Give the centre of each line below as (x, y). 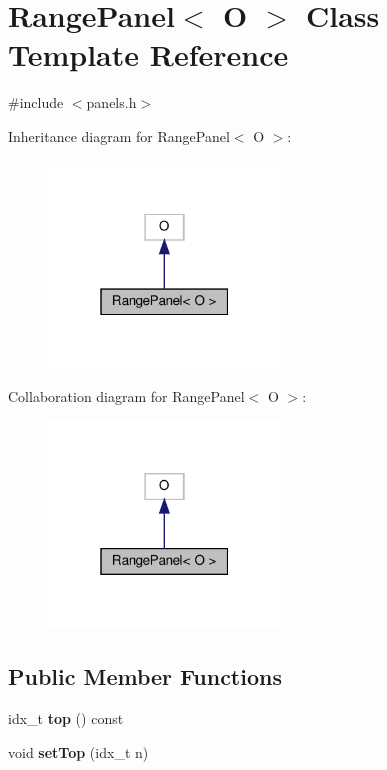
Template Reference (148, 54)
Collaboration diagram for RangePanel (126, 395)
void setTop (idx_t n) (78, 751)
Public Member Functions (145, 676)
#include (36, 102)
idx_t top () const (66, 717)
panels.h (111, 102)
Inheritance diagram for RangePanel (119, 135)
